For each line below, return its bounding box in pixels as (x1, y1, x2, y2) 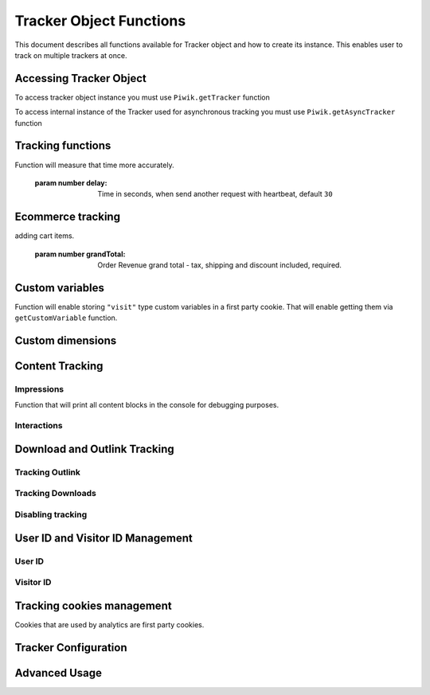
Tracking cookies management (14, 599, 172, 612)
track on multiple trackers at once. (14, 50, 127, 60)
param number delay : (34, 178, 107, 187)
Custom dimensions (14, 334, 117, 348)
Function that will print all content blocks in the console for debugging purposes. (14, 400, 279, 410)
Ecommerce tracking (14, 210, 121, 224)
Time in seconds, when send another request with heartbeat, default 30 (97, 189, 334, 199)
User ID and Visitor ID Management (14, 531, 193, 545)
